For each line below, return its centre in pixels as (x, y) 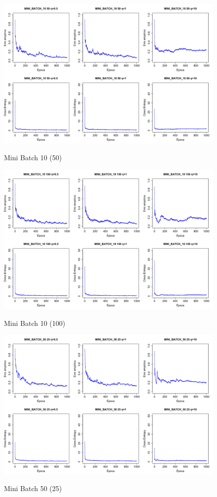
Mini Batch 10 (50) (33, 157)
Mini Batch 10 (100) (35, 323)
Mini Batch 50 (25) (33, 488)
